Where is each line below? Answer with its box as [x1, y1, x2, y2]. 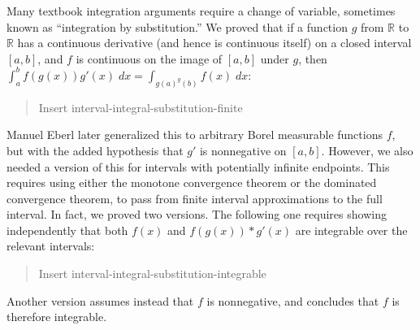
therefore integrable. [6, 308, 107, 325]
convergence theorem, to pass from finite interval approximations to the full [6, 189, 383, 206]
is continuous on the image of [76, 50, 223, 67]
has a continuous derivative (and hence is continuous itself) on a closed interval [17, 34, 412, 51]
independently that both [6, 221, 128, 238]
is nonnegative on [199, 141, 287, 158]
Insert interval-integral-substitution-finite [38, 98, 243, 115]
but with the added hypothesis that [6, 141, 184, 158]
